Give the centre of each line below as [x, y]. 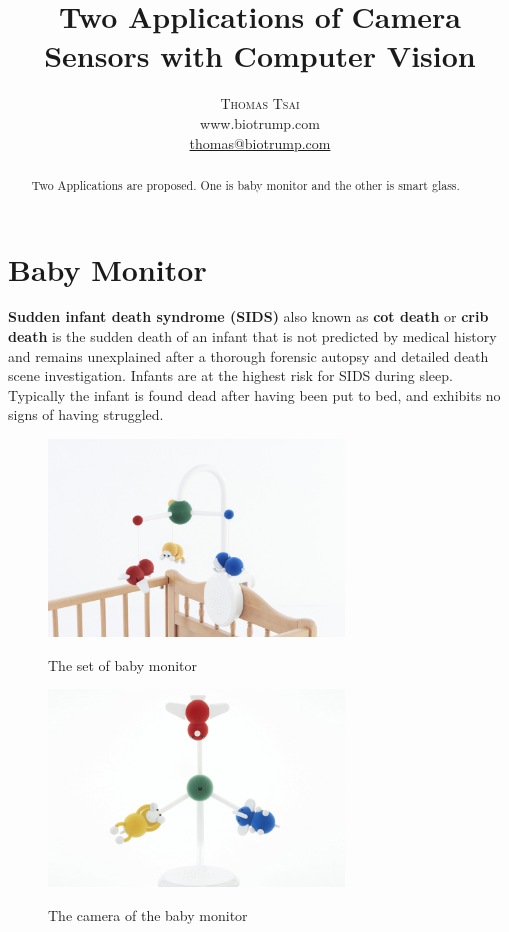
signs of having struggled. [86, 414]
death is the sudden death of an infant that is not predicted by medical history [252, 336]
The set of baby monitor [123, 664]
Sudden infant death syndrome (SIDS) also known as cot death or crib [248, 316]
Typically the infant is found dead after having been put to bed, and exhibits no [254, 394]
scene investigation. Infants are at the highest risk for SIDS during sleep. [230, 375]
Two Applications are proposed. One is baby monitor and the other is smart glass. [245, 184]
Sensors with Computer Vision [260, 55]
